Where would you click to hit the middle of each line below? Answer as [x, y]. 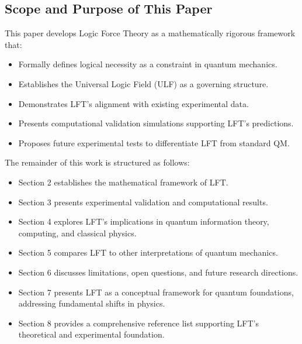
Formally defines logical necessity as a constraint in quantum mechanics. [148, 64]
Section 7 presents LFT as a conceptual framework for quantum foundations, [156, 292]
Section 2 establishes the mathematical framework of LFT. [123, 182]
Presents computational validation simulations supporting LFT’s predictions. [156, 123]
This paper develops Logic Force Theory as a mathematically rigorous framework [150, 33]
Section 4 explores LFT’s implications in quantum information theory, [144, 221]
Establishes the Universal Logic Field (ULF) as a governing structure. [143, 83]
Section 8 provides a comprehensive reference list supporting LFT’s [139, 323]
